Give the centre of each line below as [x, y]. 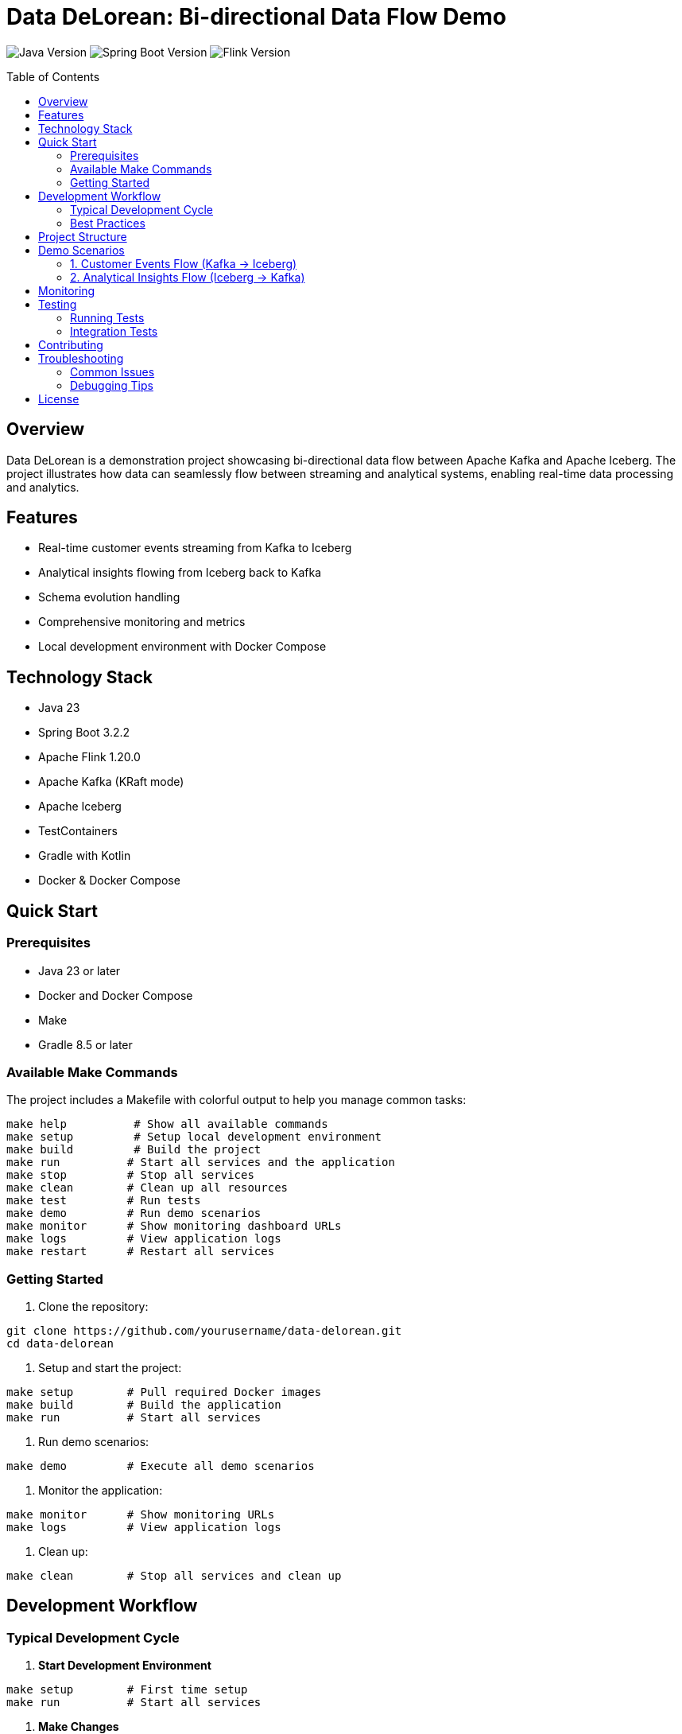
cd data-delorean [60, 1343]
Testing [58, 304]
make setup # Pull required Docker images [164, 1392]
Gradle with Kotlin [85, 856]
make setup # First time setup [127, 1690]
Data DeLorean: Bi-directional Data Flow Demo [256, 17]
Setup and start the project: [110, 1368]
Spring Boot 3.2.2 [84, 733]
